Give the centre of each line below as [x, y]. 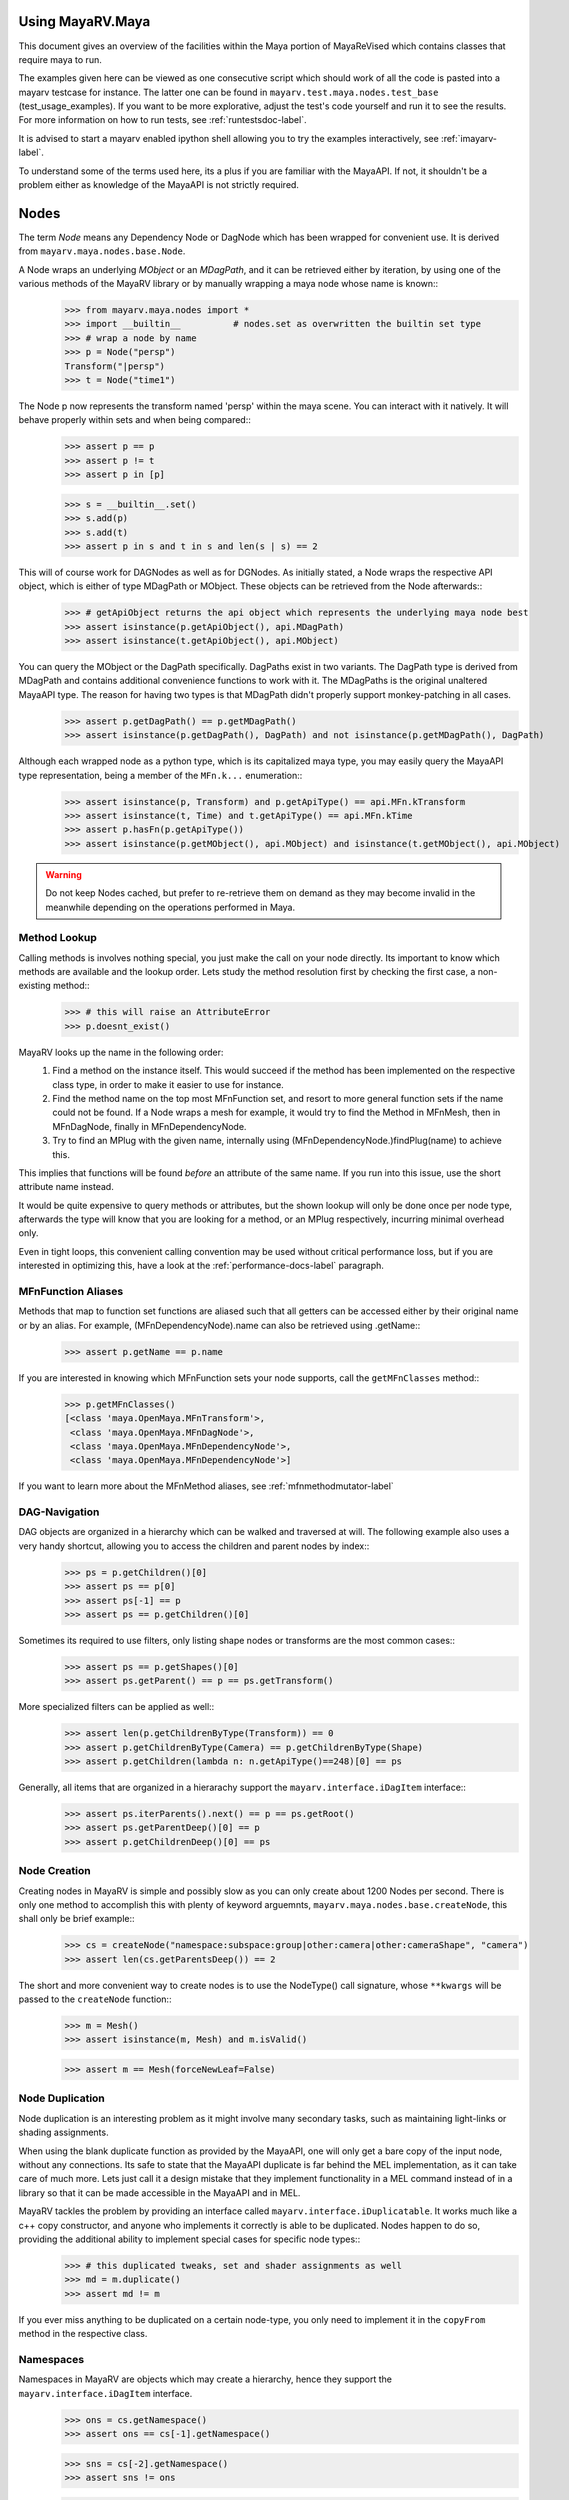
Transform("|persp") [114, 366]
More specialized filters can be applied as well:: [116, 1707]
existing [35, 986]
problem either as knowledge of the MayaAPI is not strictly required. [159, 185]
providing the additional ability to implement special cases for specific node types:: [189, 2239]
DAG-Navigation [59, 1512]
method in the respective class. [83, 2334]
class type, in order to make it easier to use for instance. [168, 1084]
